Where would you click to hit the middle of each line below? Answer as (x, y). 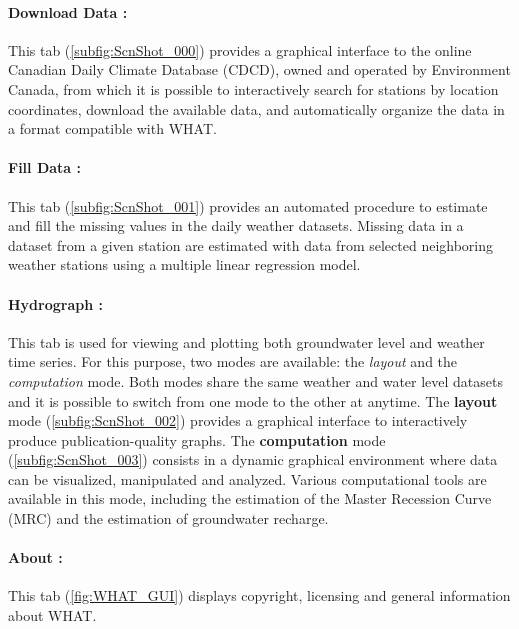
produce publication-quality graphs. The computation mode (197, 439)
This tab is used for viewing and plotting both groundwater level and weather (246, 341)
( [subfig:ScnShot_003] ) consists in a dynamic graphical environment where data (253, 459)
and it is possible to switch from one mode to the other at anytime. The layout (253, 400)
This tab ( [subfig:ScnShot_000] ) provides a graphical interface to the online (240, 49)
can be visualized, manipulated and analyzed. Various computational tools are (247, 478)
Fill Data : (44, 167)
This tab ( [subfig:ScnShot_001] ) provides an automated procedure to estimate (248, 205)
